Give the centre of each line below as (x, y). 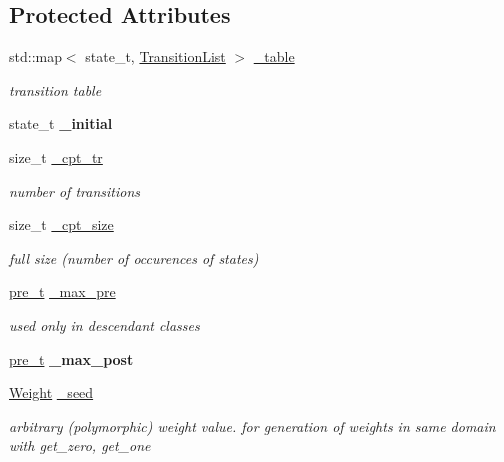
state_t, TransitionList (155, 56)
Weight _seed (51, 392)
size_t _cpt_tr (56, 156)
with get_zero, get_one (80, 445)
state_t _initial (61, 123)
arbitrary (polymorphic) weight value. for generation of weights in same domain (252, 425)
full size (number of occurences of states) (134, 257)
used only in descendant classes (104, 324)
